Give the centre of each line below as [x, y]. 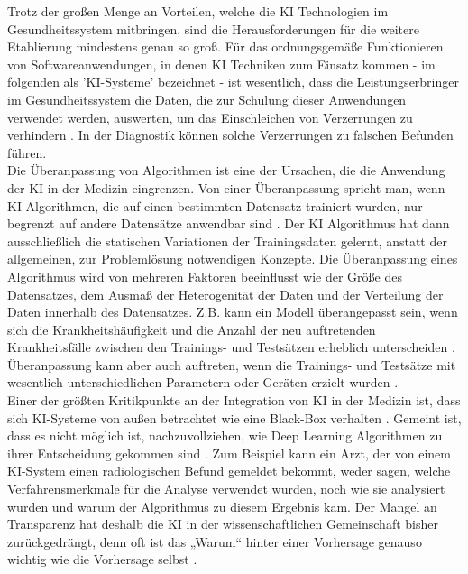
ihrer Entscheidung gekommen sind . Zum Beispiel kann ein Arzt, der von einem [229, 453]
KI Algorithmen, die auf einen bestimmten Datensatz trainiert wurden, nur [215, 205]
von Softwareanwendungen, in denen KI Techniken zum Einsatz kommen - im [221, 64]
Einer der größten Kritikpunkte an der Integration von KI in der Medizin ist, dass [234, 400]
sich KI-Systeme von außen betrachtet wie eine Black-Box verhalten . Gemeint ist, [234, 417]
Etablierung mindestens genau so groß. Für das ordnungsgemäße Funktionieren [225, 46]
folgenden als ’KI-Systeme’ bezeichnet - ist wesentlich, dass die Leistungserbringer [233, 82]
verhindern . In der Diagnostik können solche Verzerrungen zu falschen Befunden [230, 135]
